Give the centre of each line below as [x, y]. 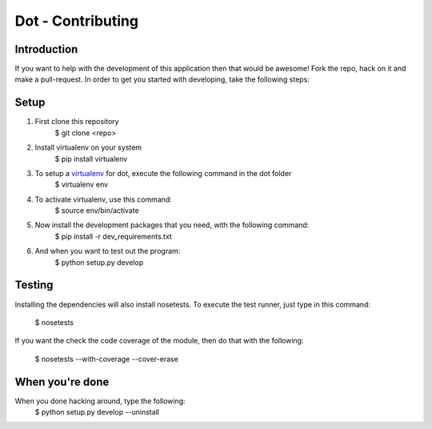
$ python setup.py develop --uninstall [97, 412]
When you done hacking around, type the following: [100, 401]
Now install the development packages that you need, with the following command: [172, 225]
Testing [34, 285]
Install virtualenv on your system [88, 147]
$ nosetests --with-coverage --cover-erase [107, 359]
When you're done [62, 381]
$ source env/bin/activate [97, 210]
